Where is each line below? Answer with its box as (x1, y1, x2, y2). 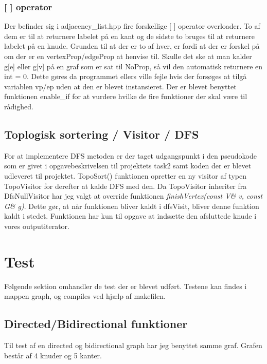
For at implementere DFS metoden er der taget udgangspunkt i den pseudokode (4, 150, 257, 161)
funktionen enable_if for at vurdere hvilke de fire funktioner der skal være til (4, 91, 247, 102)
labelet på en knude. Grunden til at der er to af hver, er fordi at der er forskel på (4, 41, 260, 51)
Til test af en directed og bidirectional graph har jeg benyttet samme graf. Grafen (4, 340, 262, 351)
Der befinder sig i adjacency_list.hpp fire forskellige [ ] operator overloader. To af (4, 21, 260, 31)
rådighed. (4, 101, 33, 111)
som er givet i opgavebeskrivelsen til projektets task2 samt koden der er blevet (4, 160, 252, 171)
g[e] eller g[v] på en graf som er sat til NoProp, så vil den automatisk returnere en (4, 61, 263, 71)
